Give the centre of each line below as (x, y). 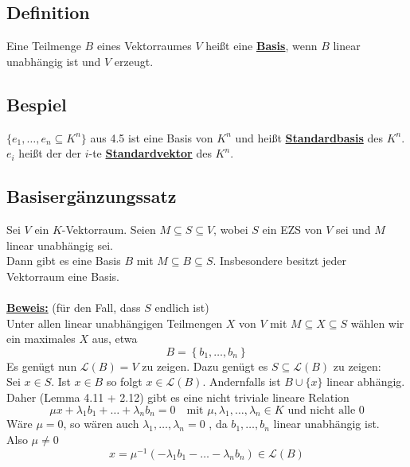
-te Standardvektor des (150, 153)
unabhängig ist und (54, 61)
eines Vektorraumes (144, 46)
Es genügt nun (42, 366)
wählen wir (377, 323)
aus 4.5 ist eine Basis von (152, 137)
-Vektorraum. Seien (109, 229)
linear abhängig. (366, 381)
